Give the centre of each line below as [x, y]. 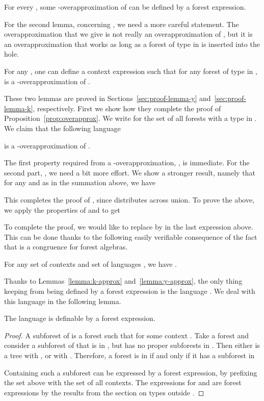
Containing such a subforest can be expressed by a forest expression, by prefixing [131, 372]
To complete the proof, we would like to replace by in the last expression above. [129, 227]
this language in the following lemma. [63, 301]
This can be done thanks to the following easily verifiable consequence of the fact [131, 236]
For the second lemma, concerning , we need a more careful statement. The [122, 24]
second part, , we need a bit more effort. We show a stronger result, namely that [130, 172]
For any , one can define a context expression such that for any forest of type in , [131, 71]
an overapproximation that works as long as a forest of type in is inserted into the [132, 44]
